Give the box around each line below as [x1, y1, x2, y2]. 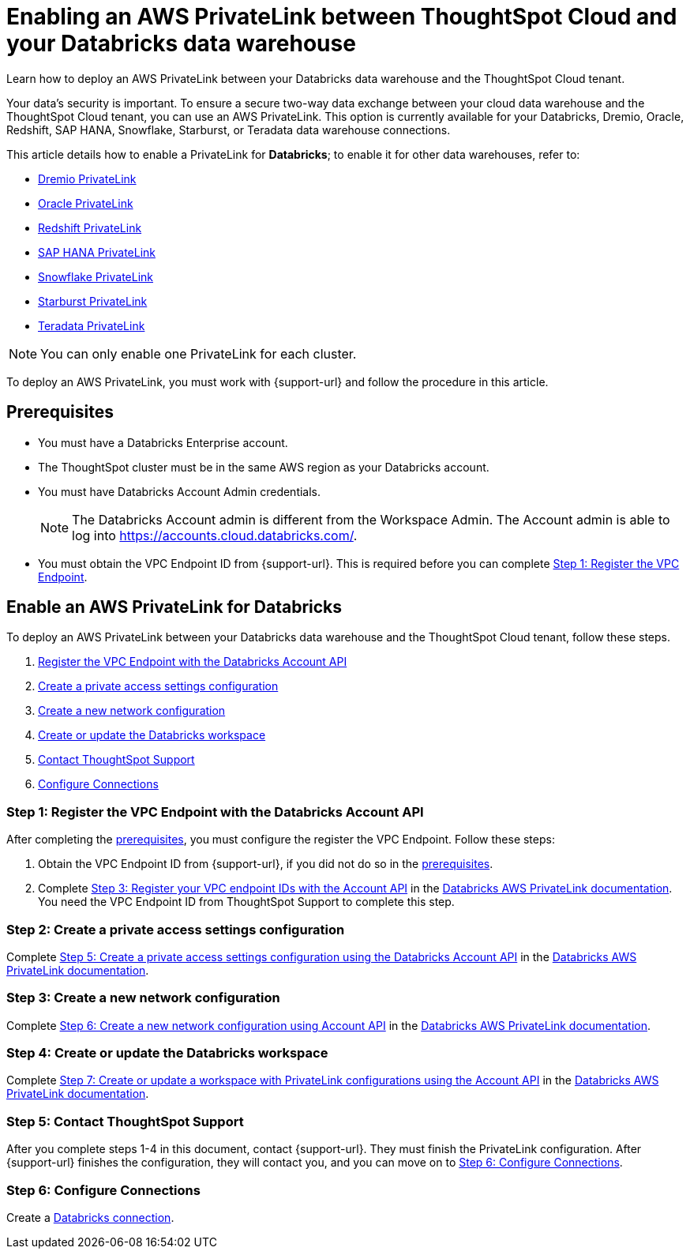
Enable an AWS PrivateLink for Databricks [6, 597, 343, 618]
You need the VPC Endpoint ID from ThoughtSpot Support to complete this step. [38, 895, 455, 909]
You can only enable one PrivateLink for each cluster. [40, 345, 357, 362]
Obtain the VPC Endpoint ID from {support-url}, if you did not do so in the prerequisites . [38, 857, 493, 871]
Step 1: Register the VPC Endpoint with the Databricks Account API [6, 803, 424, 820]
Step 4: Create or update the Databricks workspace [6, 1045, 328, 1061]
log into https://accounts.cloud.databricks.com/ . [72, 527, 358, 543]
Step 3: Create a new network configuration [6, 990, 280, 1006]
